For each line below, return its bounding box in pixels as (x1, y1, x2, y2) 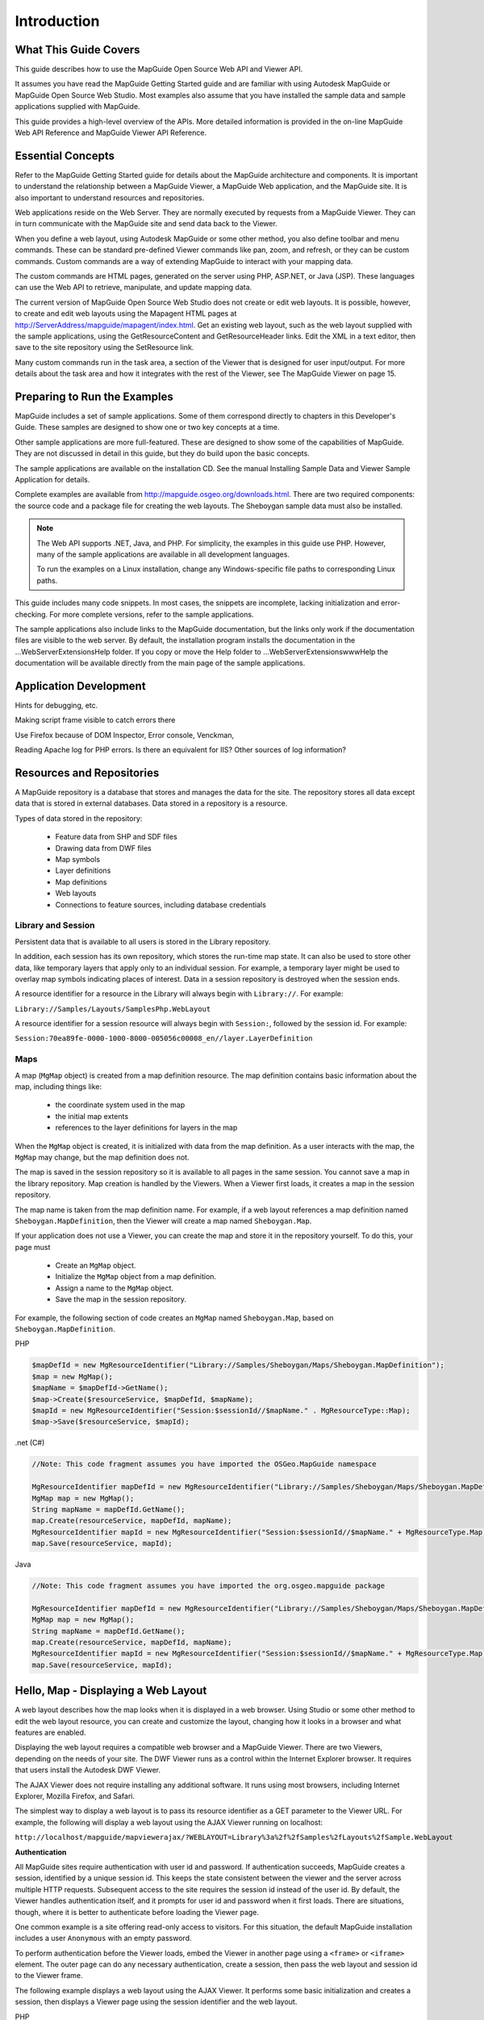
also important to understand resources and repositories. (15, 192, 205, 202)
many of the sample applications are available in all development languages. (36, 549, 290, 559)
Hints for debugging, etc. (15, 701, 98, 710)
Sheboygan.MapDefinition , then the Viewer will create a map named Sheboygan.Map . (15, 1216, 312, 1226)
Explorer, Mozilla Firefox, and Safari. (15, 1791, 135, 1801)
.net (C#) (15, 1438, 45, 1448)
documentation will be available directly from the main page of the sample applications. (15, 659, 306, 668)
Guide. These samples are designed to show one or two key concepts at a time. (15, 423, 280, 432)
